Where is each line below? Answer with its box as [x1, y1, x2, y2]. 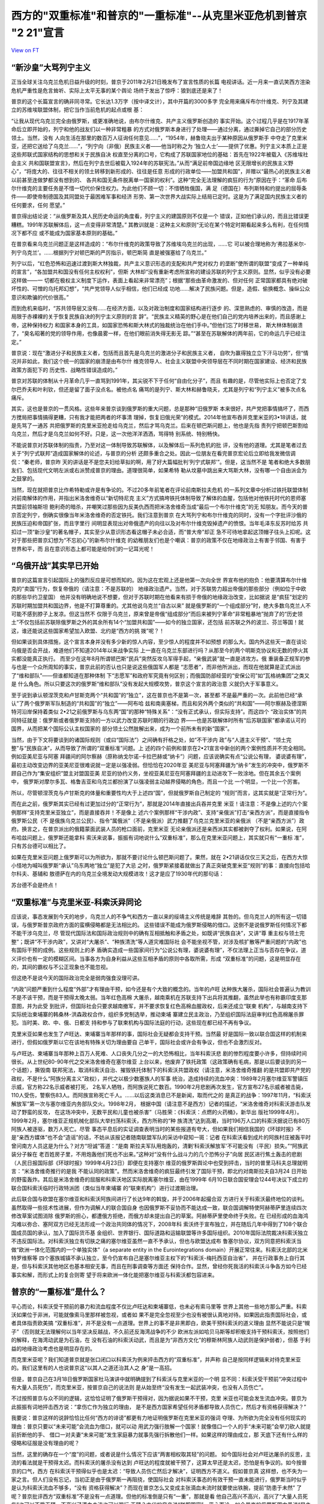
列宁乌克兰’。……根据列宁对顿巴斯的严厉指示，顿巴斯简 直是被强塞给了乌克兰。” [11, 248, 207, 256]
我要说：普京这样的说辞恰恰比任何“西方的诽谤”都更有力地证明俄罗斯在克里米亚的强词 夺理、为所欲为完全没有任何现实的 [11, 1414, 307, 1422]
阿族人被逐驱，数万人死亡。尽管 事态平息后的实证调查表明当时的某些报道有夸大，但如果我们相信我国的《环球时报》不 [11, 1126, 302, 1133]
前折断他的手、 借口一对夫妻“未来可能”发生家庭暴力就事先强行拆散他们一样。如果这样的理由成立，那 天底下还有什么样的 [11, 1431, 308, 1438]
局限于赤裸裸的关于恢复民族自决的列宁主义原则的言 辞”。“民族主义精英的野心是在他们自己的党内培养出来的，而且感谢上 [11, 313, 307, 320]
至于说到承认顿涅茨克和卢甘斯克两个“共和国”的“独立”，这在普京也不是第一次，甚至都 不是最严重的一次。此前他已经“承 [11, 691, 303, 698]
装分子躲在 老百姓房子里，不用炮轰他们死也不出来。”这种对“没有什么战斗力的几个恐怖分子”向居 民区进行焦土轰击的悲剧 [11, 1151, 302, 1158]
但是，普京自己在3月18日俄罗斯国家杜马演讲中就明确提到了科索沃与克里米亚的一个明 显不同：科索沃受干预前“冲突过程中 [11, 1375, 308, 1382]
